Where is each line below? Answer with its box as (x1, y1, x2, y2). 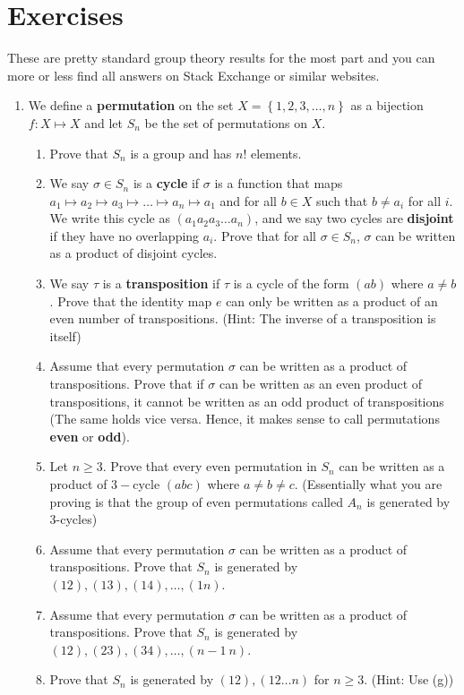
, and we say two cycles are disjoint (254, 209, 454, 227)
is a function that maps (214, 174, 343, 193)
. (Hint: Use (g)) (364, 670, 454, 689)
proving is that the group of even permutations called (49, 492, 343, 511)
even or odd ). (49, 426, 130, 445)
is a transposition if (102, 274, 220, 293)
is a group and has (130, 143, 232, 162)
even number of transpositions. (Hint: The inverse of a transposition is (49, 309, 436, 328)
